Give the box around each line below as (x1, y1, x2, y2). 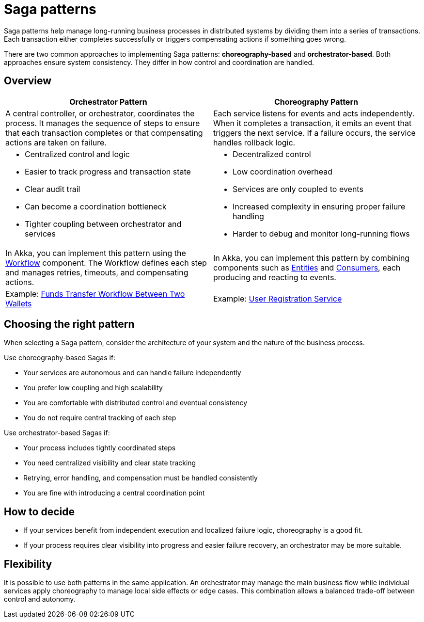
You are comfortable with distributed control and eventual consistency (23, 399, 248, 407)
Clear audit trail (25, 184, 80, 194)
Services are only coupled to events (233, 184, 363, 194)
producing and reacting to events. (213, 272, 336, 282)
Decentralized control (233, 149, 311, 159)
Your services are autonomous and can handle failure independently (23, 368, 241, 377)
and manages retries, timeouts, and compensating (5, 267, 188, 277)
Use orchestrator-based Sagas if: (4, 429, 110, 437)
